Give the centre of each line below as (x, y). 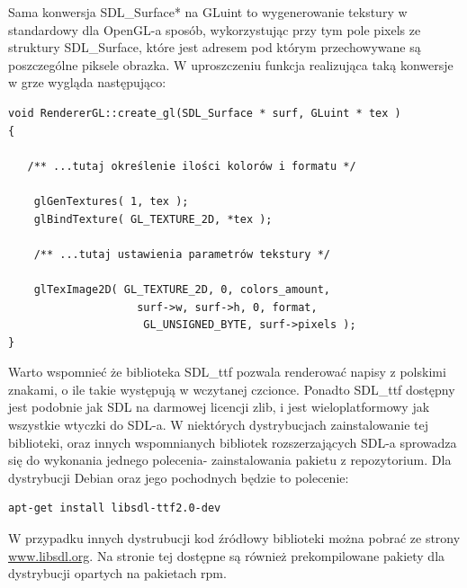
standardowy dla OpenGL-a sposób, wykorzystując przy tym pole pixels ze (215, 29)
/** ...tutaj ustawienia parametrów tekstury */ (182, 254)
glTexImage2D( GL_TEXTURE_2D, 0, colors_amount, (182, 289)
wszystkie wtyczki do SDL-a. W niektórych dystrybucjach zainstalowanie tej (219, 425)
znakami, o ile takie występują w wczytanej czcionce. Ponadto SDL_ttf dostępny (232, 389)
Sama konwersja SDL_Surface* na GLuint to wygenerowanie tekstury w (208, 12)
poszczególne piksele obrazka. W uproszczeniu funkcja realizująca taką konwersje (231, 64)
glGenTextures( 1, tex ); (111, 201)
